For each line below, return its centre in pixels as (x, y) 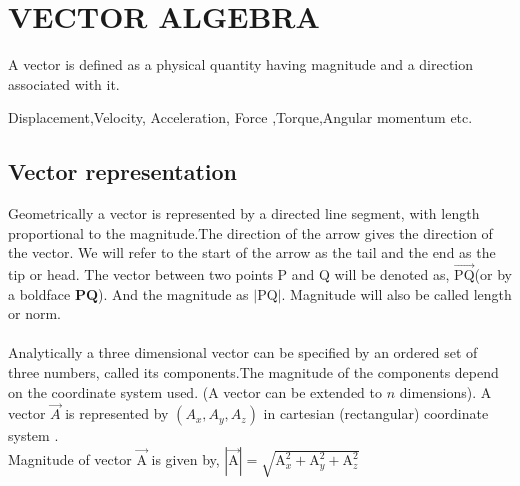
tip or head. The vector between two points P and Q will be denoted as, (229, 274)
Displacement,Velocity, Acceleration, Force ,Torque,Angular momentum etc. (240, 117)
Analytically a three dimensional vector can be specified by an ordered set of (243, 352)
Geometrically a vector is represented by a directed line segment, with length (244, 213)
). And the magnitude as (173, 293)
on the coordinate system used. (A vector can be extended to (195, 391)
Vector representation (123, 171)
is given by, (185, 459)
